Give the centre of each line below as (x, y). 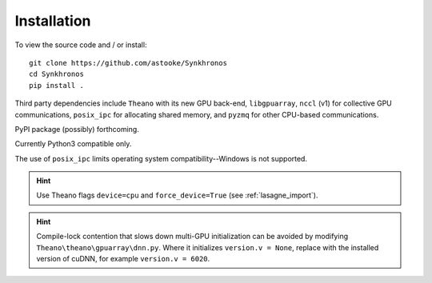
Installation (53, 21)
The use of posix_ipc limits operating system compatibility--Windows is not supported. (161, 158)
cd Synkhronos (56, 74)
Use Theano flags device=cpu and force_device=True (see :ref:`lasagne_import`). (177, 195)
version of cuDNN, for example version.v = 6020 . (123, 259)
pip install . (56, 85)
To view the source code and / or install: (81, 45)
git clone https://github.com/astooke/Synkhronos (128, 63)
